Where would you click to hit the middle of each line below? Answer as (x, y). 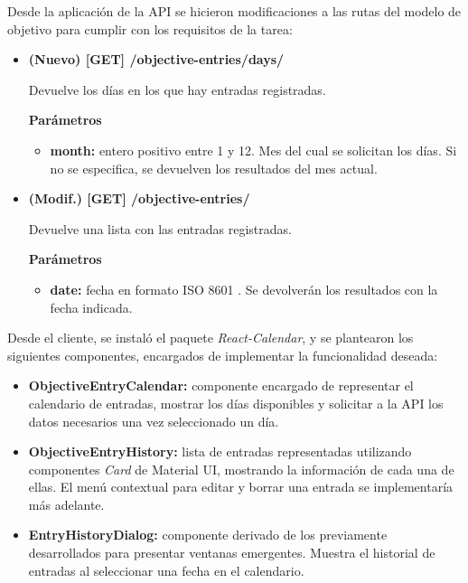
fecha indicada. (91, 307)
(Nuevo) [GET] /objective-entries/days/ (156, 59)
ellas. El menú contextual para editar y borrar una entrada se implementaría (241, 487)
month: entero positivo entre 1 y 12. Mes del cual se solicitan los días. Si (253, 150)
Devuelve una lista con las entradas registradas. (160, 228)
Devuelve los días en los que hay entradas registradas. (177, 89)
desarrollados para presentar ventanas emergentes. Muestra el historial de (232, 553)
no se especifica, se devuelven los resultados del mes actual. (214, 168)
